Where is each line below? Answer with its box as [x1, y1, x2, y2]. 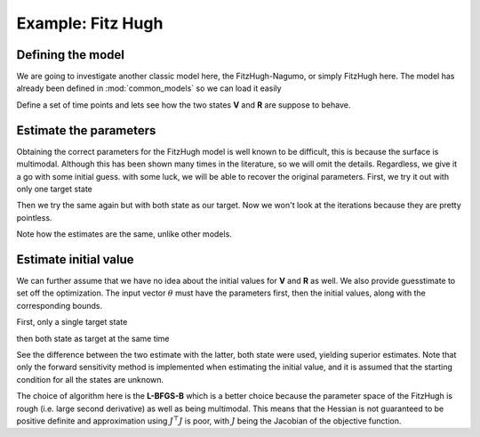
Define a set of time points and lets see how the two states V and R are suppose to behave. [16, 99, 351, 110]
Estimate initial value [16, 252, 134, 267]
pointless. [16, 212, 52, 223]
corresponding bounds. [16, 300, 102, 311]
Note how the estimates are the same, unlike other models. [16, 229, 233, 239]
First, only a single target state [16, 317, 128, 328]
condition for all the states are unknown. [16, 374, 164, 384]
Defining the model [16, 47, 124, 62]
